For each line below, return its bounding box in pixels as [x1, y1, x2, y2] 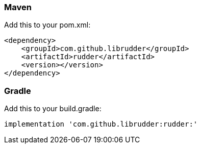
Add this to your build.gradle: [4, 104, 102, 113]
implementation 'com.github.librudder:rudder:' [4, 120, 198, 129]
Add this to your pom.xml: [4, 20, 91, 30]
